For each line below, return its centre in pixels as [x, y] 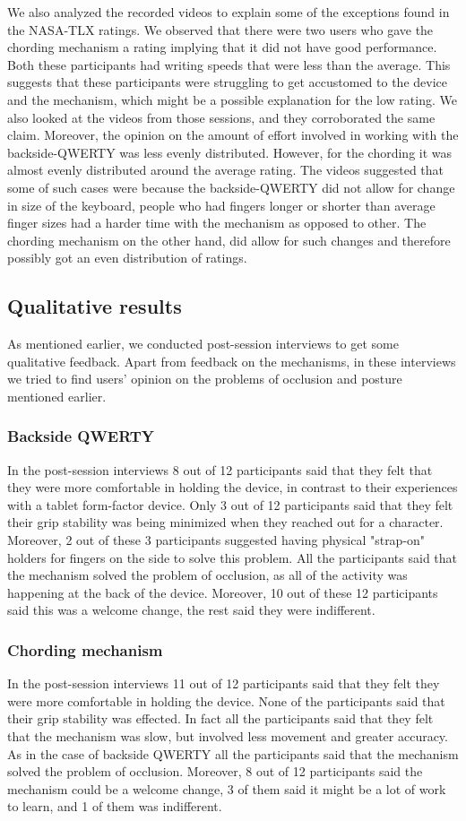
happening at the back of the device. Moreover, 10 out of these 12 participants [223, 592]
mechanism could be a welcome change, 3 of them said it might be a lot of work [227, 788]
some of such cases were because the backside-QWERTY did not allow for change [231, 187]
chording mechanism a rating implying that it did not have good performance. [222, 47]
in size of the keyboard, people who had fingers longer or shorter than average [221, 205]
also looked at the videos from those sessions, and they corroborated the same [221, 117]
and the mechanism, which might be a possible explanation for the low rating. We [232, 99]
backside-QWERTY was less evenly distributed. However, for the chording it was [230, 152]
